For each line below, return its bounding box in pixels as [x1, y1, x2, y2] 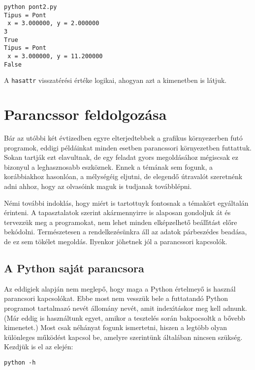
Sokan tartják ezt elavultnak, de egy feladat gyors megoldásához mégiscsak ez [4, 152, 238, 162]
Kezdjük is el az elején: [4, 341, 73, 352]
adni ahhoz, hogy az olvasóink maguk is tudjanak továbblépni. [4, 181, 192, 191]
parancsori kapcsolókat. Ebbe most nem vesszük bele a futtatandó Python [4, 293, 228, 303]
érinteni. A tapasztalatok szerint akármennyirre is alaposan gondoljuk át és [4, 207, 231, 218]
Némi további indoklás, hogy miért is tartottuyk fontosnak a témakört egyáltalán [4, 197, 249, 208]
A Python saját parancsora [4, 260, 144, 275]
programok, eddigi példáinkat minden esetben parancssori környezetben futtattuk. [4, 142, 252, 152]
